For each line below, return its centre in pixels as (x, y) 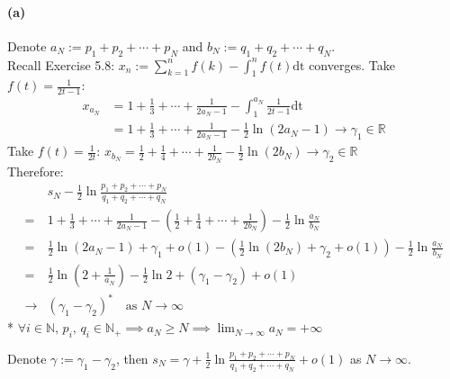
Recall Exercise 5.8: (61, 64)
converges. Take (352, 64)
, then (132, 358)
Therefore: (36, 171)
